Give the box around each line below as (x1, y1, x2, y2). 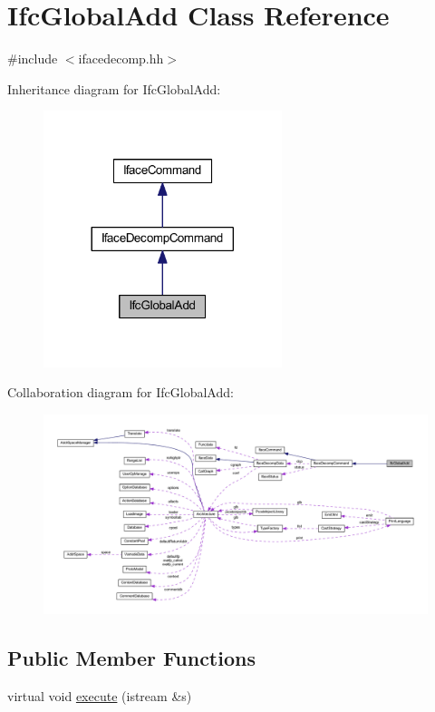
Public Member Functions (7, 644, 256, 672)
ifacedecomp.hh (78, 49, 164, 68)
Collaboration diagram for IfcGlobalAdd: (7, 383, 234, 402)
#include (7, 49, 58, 68)
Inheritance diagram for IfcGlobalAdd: (7, 79, 221, 98)
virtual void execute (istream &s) (7, 687, 192, 706)
